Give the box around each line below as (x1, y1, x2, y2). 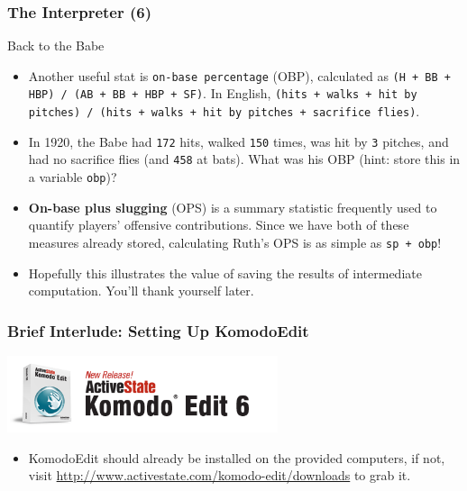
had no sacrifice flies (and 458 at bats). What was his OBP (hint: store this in (28, 150, 461, 168)
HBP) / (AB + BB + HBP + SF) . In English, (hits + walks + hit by (28, 84, 417, 103)
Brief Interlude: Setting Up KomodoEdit (7, 319, 309, 341)
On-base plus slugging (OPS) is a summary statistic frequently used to (28, 197, 437, 216)
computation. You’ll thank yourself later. (28, 281, 254, 300)
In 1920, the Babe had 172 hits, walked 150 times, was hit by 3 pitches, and (28, 132, 449, 150)
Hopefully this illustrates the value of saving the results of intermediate (28, 263, 422, 282)
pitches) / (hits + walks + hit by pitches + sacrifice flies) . (28, 102, 420, 121)
